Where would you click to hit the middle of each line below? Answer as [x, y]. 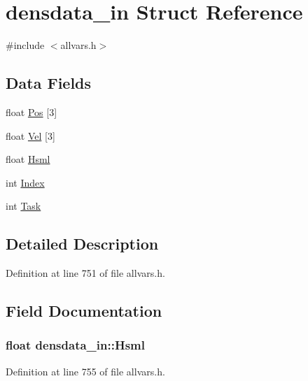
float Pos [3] [31, 112]
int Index [25, 182]
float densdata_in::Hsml [75, 345]
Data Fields [49, 83]
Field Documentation [84, 311]
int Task [23, 206]
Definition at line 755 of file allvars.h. [85, 371]
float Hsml [28, 159]
